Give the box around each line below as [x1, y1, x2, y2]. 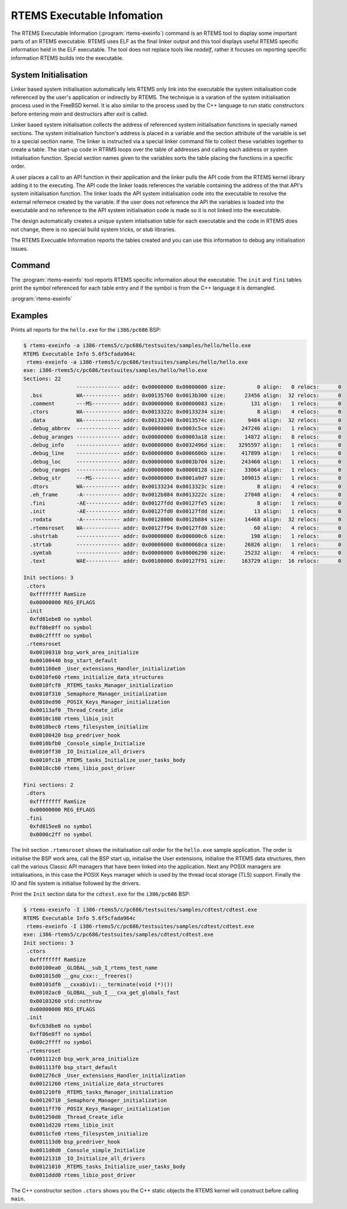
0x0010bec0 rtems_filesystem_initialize [30, 723, 148, 730]
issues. [11, 245, 29, 252]
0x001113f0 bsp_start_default [30, 1064, 118, 1070]
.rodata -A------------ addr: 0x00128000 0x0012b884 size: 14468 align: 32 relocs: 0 [30, 516, 342, 523]
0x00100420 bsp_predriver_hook [30, 732, 121, 739]
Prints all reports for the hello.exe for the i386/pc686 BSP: [11, 326, 161, 333]
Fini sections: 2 [23, 781, 74, 788]
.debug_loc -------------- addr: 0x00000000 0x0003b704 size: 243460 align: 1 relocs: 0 [30, 458, 342, 465]
